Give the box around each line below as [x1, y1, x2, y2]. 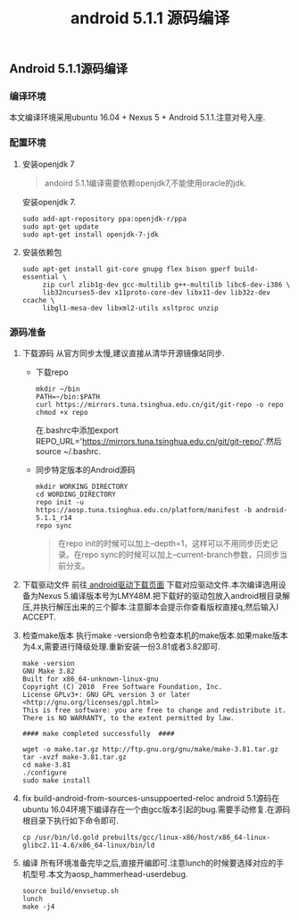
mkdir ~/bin [35, 385, 80, 394]
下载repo [35, 367, 69, 377]
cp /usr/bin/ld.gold [21, 833, 99, 842]
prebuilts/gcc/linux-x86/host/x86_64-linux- [102, 833, 270, 842]
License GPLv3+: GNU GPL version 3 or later [21, 691, 191, 700]
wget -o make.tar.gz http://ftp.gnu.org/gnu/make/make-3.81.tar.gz [21, 745, 278, 754]
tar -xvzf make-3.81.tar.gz [21, 753, 127, 762]
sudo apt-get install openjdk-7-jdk [21, 229, 159, 239]
